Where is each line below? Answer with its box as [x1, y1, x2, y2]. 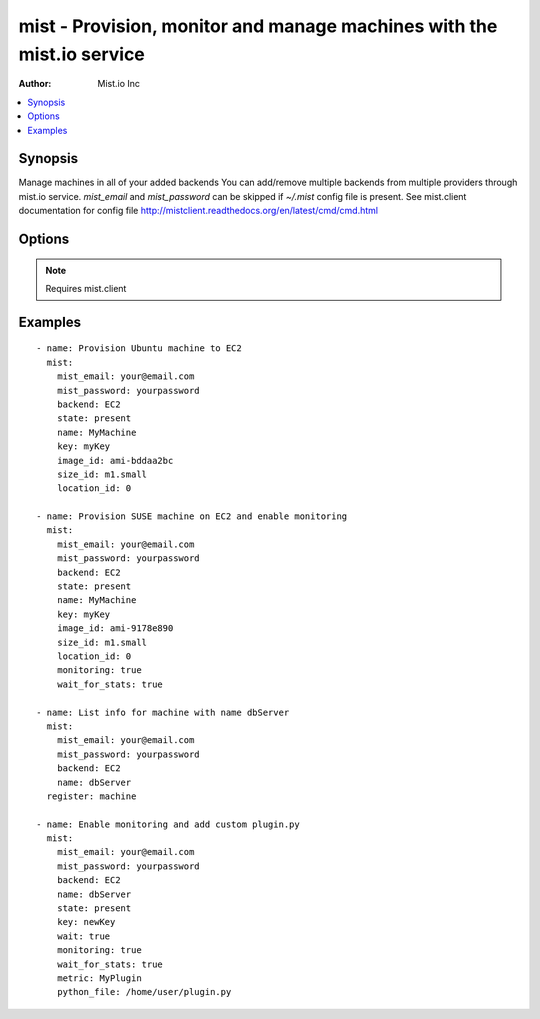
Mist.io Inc [97, 78, 140, 90]
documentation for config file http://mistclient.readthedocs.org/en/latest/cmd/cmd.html [18, 205, 379, 217]
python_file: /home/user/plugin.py [56, 986, 232, 998]
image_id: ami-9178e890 [56, 623, 174, 634]
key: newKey [56, 916, 116, 928]
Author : [18, 78, 52, 90]
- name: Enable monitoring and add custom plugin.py [36, 818, 300, 830]
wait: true [56, 930, 111, 942]
